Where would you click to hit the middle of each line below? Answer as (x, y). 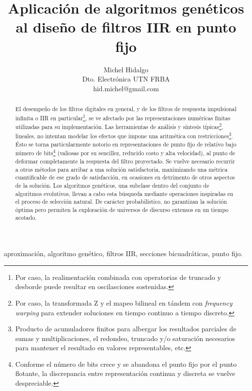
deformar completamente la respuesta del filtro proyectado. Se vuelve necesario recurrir (125, 161)
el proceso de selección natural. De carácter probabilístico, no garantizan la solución (121, 202)
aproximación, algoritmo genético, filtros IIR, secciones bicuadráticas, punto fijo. (123, 253)
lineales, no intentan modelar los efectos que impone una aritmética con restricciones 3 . (124, 135)
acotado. (26, 218)
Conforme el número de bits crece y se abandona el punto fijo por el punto (126, 364)
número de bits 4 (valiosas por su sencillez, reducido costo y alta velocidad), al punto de (125, 152)
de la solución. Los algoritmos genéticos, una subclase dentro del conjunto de (112, 185)
